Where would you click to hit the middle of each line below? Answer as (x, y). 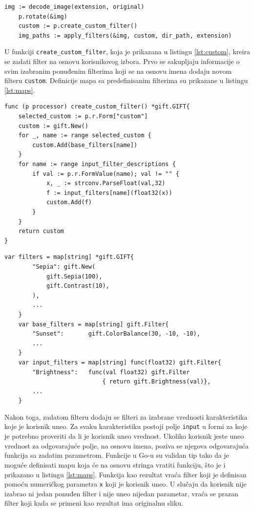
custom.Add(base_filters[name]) (85, 145)
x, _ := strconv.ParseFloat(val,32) (106, 183)
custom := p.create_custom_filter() (78, 26)
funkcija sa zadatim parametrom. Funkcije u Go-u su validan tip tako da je (117, 455)
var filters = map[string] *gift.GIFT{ (69, 257)
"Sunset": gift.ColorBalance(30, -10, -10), (116, 334)
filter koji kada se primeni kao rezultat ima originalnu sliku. (94, 503)
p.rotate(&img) (43, 16)
